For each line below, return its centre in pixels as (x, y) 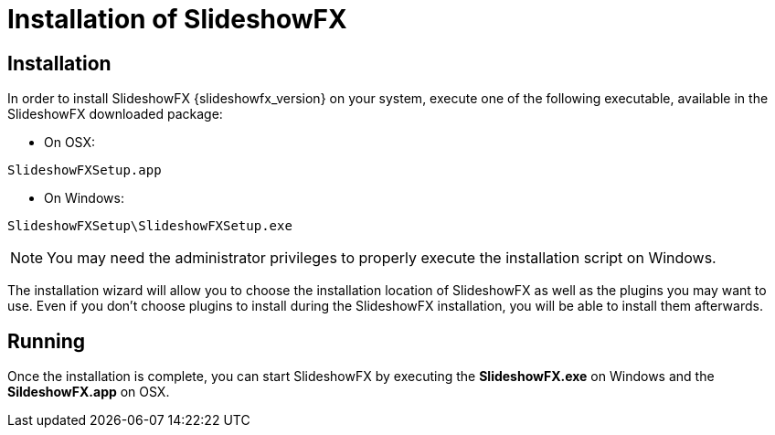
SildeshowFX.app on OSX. (89, 392)
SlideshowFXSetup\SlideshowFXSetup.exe (150, 226)
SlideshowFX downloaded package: (115, 114)
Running (47, 341)
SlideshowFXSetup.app (85, 170)
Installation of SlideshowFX (177, 19)
